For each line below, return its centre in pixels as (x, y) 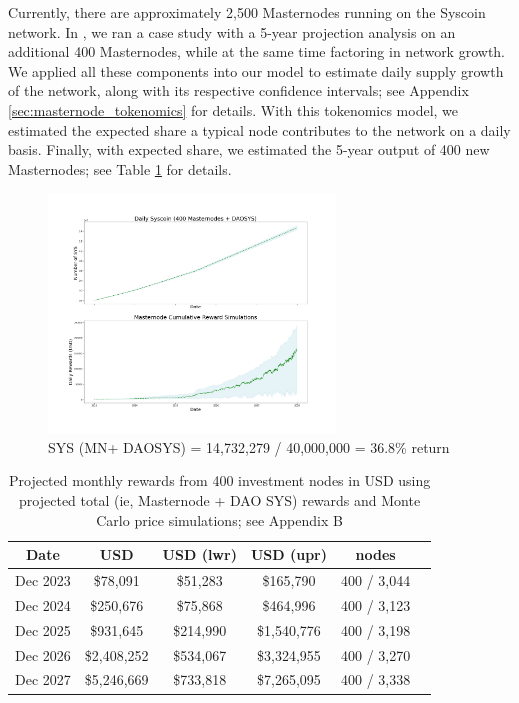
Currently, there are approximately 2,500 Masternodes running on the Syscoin (247, 12)
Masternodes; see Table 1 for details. (120, 168)
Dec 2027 (43, 679)
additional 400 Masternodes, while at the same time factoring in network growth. (256, 51)
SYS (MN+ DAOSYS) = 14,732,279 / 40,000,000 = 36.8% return (249, 446)
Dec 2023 (43, 580)
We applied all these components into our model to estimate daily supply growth (256, 70)
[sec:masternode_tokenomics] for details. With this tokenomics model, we (233, 109)
